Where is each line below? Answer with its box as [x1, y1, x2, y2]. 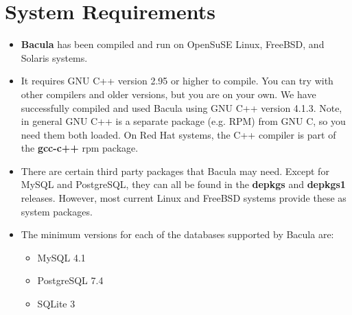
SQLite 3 [37, 296, 75, 311]
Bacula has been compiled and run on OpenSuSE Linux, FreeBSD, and [21, 37, 325, 51]
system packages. [21, 204, 93, 218]
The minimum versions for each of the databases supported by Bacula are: [21, 227, 334, 242]
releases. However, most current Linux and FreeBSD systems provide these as [21, 191, 347, 205]
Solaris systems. [21, 50, 88, 65]
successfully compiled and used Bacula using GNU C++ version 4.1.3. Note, [21, 100, 342, 115]
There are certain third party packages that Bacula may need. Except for [21, 163, 329, 178]
